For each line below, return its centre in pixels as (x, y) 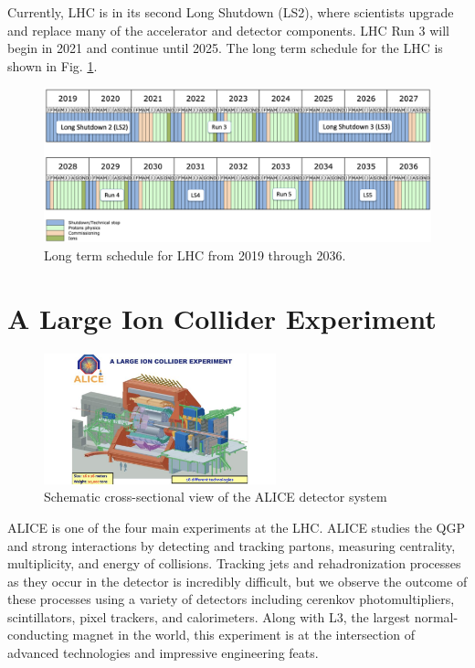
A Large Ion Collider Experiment (222, 318)
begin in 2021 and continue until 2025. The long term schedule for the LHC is (225, 48)
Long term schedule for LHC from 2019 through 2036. (195, 254)
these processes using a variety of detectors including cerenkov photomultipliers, (231, 599)
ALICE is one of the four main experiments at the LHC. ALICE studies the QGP (236, 527)
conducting (38, 635)
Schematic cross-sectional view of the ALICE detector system (216, 497)
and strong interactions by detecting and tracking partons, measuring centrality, (232, 545)
